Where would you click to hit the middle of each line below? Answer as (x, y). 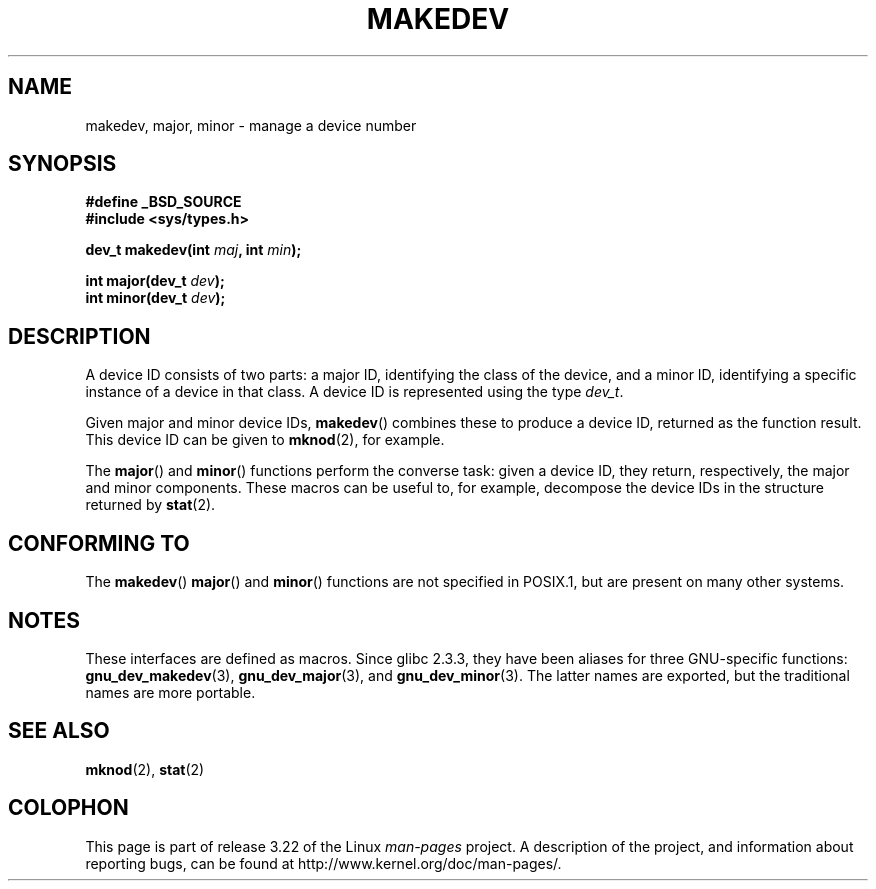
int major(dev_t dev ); (155, 281)
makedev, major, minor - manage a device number (251, 125)
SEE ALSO (59, 731)
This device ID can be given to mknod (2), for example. (265, 440)
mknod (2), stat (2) (145, 769)
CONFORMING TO (99, 543)
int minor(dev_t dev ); (155, 298)
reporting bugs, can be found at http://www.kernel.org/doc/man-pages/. (323, 863)
